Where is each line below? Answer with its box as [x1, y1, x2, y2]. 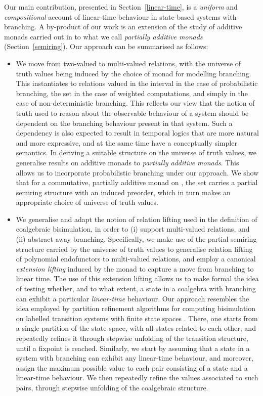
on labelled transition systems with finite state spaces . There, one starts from [16, 313, 258, 323]
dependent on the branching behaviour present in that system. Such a [16, 117, 233, 128]
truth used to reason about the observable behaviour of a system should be [16, 107, 249, 118]
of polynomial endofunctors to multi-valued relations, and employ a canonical [16, 253, 256, 264]
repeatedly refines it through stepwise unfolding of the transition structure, [16, 333, 248, 343]
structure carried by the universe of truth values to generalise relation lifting [16, 243, 253, 254]
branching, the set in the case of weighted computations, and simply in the [16, 87, 248, 98]
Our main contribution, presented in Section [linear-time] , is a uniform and [4, 2, 238, 12]
